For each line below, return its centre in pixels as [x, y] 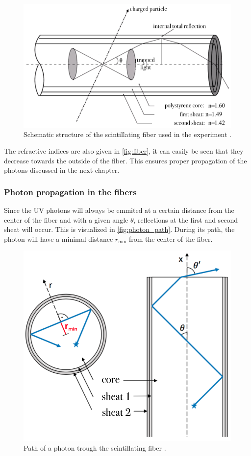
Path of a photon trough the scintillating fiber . [95, 447]
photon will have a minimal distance [59, 239]
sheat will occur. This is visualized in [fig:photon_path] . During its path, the [119, 229]
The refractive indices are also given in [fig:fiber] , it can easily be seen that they [124, 150]
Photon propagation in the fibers [70, 192]
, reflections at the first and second [186, 219]
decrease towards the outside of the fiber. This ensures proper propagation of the [125, 160]
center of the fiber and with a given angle [66, 219]
